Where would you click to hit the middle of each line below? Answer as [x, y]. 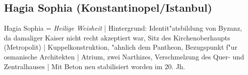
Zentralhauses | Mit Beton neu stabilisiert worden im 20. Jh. [95, 66]
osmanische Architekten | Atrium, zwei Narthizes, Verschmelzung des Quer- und [124, 56]
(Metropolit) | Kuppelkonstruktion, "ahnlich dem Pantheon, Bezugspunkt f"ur [121, 47]
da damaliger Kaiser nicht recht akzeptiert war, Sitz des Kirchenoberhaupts [117, 37]
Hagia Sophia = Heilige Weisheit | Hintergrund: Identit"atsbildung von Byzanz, [123, 28]
